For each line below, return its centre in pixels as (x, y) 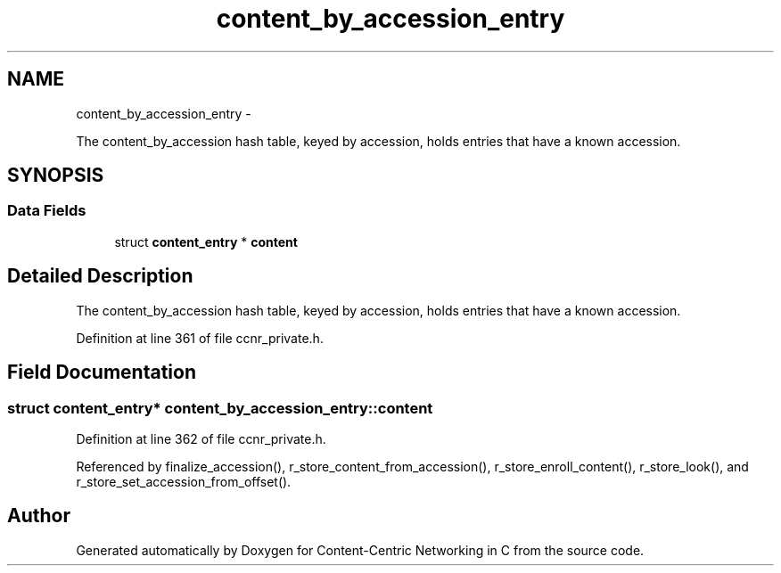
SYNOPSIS (56, 176)
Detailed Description (100, 276)
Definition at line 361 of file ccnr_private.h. (200, 338)
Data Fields (47, 211)
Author (39, 516)
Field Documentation (102, 372)
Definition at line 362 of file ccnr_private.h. (201, 438)
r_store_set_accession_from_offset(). (184, 481)
